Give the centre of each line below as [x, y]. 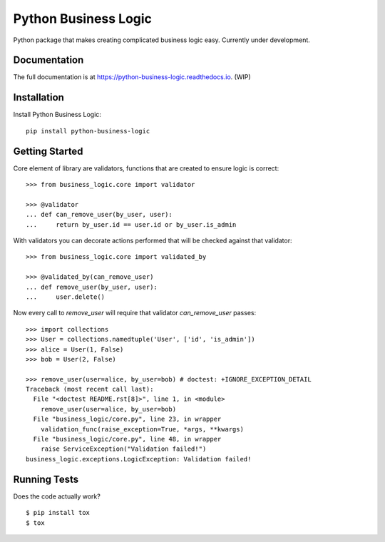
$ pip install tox [58, 513]
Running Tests [46, 479]
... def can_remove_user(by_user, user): [99, 215]
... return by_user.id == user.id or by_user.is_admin [131, 224]
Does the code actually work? [57, 496]
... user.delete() [66, 297]
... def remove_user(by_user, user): [92, 287]
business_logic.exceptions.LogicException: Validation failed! [139, 459]
